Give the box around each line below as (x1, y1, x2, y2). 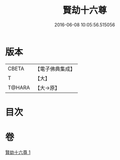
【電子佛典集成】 (35, 65, 76, 72)
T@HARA (8, 84, 30, 91)
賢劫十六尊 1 (5, 149, 31, 155)
